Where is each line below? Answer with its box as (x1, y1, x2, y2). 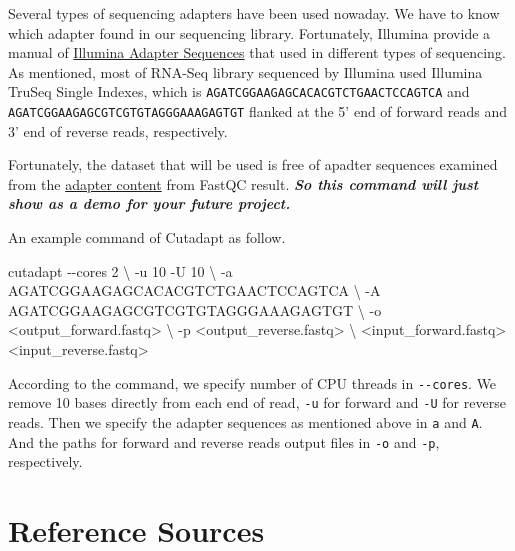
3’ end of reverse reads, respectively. (8, 120, 228, 141)
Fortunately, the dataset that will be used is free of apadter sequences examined (8, 154, 498, 175)
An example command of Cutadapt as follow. (8, 227, 286, 248)
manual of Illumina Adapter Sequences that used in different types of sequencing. (8, 42, 506, 63)
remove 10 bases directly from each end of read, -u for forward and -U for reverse (8, 392, 506, 413)
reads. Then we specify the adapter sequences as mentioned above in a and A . (8, 411, 483, 432)
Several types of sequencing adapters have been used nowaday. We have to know (8, 3, 500, 23)
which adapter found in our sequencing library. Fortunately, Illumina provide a (8, 22, 491, 43)
